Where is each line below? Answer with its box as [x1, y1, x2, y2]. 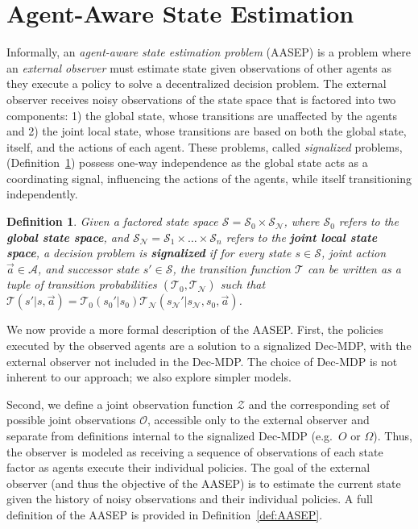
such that [220, 276, 266, 293]
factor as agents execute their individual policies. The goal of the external [6, 459, 370, 476]
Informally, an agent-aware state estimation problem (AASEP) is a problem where [6, 44, 411, 60]
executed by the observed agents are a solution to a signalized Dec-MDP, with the [6, 337, 412, 354]
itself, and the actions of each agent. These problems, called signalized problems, [6, 138, 403, 155]
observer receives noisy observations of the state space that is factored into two [6, 90, 396, 107]
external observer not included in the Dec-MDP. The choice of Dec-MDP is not [6, 352, 398, 369]
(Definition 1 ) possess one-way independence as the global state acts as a [6, 154, 368, 171]
